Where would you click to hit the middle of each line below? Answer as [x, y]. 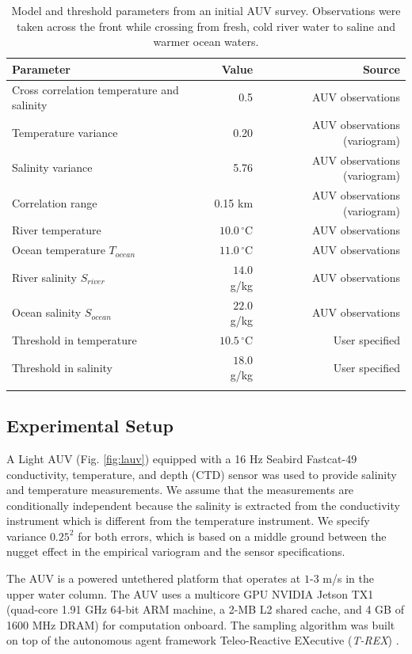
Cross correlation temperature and [95, 89]
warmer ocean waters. [206, 42]
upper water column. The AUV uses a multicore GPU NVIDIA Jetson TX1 [190, 593]
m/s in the [348, 578]
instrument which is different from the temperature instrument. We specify [188, 521]
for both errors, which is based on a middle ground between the [232, 536]
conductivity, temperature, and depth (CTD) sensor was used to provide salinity [202, 474]
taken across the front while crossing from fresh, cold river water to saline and [206, 26]
